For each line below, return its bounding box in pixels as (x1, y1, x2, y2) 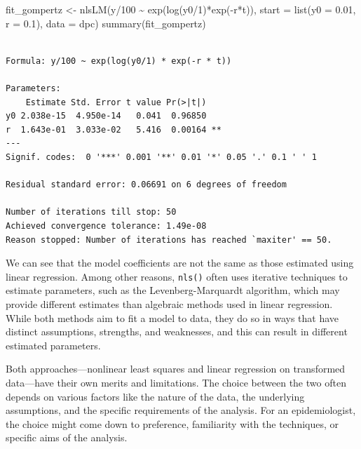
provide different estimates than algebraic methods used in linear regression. (6, 296, 333, 311)
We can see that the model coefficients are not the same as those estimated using (6, 255, 354, 270)
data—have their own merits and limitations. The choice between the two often (6, 375, 346, 389)
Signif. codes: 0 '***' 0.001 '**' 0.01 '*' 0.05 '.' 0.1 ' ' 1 (6, 152, 317, 162)
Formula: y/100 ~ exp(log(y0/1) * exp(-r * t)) (6, 55, 232, 66)
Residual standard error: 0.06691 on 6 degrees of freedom (6, 180, 287, 190)
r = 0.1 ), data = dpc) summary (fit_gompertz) (6, 15, 206, 30)
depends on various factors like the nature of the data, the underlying (6, 389, 305, 403)
